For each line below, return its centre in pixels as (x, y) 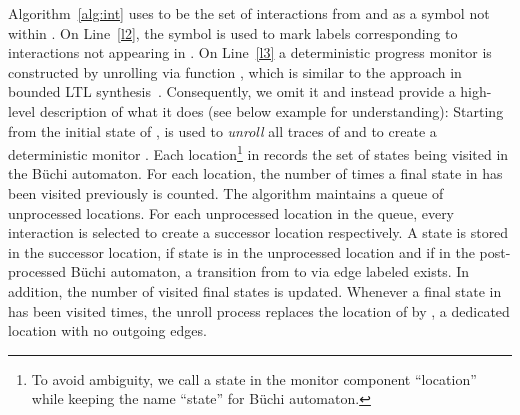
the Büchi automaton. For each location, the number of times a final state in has (255, 173)
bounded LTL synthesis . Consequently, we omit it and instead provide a (232, 91)
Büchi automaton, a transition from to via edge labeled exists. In (270, 271)
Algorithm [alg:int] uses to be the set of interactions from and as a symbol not (249, 13)
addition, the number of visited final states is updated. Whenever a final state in (255, 290)
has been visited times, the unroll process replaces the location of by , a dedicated (259, 310)
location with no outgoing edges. (107, 330)
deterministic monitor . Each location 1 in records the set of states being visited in (258, 152)
